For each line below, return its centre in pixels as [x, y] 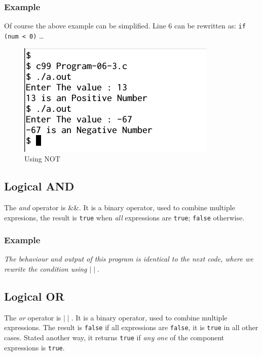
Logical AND [39, 186]
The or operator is [33, 317]
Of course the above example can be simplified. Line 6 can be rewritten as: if [125, 26]
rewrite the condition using [46, 268]
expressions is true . [34, 347]
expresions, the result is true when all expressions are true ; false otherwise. [124, 217]
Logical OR [34, 296]
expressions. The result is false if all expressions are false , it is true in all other [131, 327]
